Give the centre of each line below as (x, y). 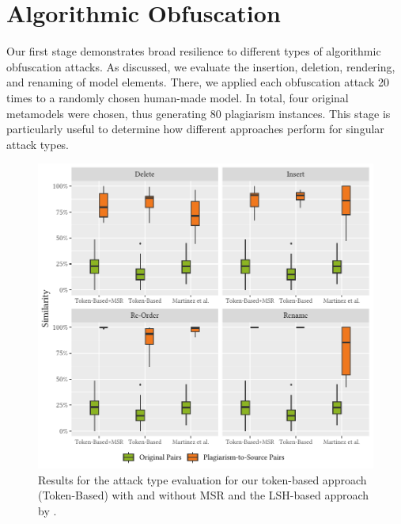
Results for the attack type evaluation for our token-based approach (202, 479)
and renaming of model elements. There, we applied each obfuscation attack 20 (198, 82)
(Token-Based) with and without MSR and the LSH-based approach (204, 495)
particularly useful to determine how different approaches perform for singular (195, 129)
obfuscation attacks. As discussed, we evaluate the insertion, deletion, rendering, (201, 66)
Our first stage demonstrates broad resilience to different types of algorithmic (194, 51)
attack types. (38, 144)
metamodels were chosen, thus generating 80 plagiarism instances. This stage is (199, 113)
